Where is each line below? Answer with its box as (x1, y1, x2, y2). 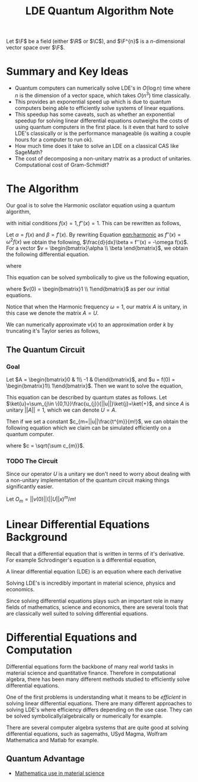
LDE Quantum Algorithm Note (25, 4, 174, 18)
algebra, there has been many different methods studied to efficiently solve (6, 676, 190, 683)
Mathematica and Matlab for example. (6, 736, 99, 743)
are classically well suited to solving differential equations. (6, 610, 148, 617)
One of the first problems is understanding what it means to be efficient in (6, 693, 187, 701)
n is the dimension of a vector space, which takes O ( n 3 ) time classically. (14, 91, 191, 99)
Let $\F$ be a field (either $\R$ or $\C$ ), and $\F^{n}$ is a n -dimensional (6, 37, 186, 45)
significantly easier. (6, 483, 54, 490)
